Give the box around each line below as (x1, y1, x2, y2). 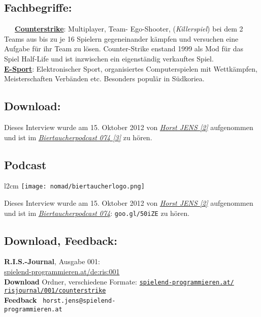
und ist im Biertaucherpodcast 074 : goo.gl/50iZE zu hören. (4, 207, 190, 218)
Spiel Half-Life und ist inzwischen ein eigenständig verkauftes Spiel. (4, 53, 214, 64)
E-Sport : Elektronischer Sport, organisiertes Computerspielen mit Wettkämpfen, (4, 63, 257, 74)
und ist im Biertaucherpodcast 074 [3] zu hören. (4, 132, 152, 142)
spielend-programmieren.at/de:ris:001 (4, 266, 120, 277)
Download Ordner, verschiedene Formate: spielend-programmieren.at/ (4, 276, 234, 287)
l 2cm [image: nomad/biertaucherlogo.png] (4, 180, 145, 191)
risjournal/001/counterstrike (4, 287, 106, 295)
